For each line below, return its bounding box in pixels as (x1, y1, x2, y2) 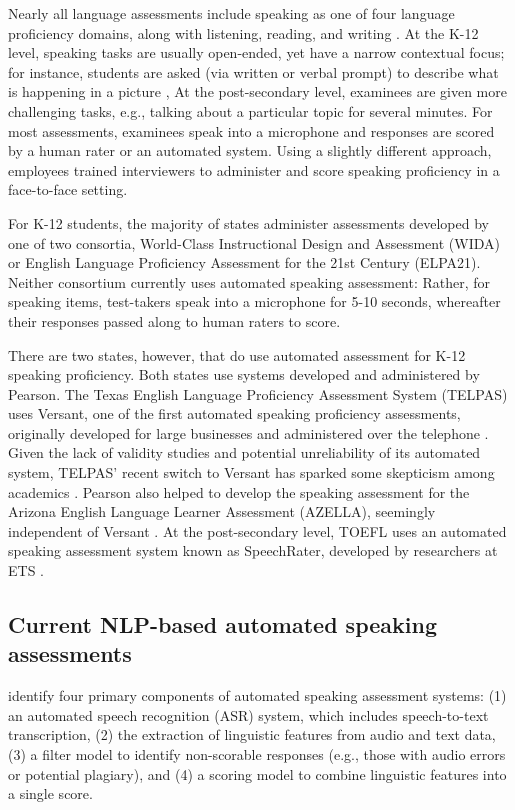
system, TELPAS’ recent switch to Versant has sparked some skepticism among (8, 462, 495, 483)
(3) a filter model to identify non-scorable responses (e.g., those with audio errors (8, 744, 506, 764)
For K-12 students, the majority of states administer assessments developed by (8, 212, 489, 233)
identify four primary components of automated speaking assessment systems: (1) (8, 685, 507, 706)
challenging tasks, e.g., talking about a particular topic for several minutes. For (8, 100, 493, 121)
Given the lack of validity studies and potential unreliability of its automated (8, 442, 481, 463)
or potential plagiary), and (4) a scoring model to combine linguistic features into (8, 763, 507, 784)
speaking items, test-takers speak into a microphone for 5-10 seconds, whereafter (8, 291, 501, 312)
